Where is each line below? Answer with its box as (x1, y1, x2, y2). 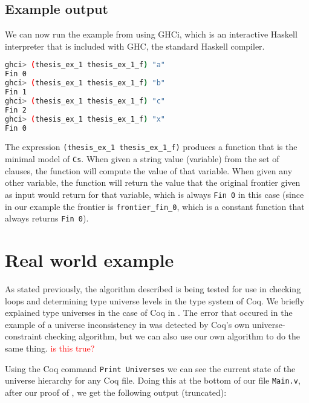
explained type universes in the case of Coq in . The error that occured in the (5, 306, 293, 319)
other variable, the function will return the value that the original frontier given (5, 176, 301, 189)
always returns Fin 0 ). (5, 212, 89, 224)
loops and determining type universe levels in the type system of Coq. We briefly (5, 294, 305, 307)
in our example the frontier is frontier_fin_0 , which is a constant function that (5, 200, 305, 212)
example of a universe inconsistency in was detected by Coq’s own (5, 318, 250, 330)
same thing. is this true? (5, 341, 95, 354)
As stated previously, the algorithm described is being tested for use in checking (5, 282, 301, 295)
